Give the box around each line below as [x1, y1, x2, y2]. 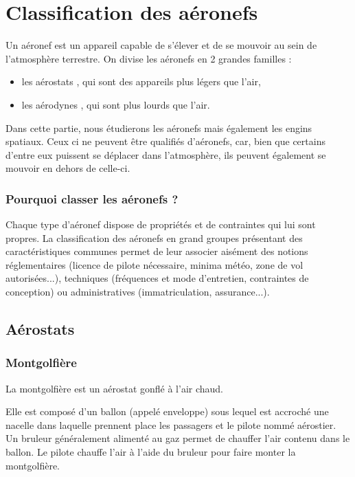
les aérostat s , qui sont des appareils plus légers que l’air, [21, 74, 261, 89]
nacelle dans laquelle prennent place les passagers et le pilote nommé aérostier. [5, 417, 336, 432]
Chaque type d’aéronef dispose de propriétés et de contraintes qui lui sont [5, 217, 316, 232]
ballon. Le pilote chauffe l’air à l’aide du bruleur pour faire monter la [5, 445, 296, 459]
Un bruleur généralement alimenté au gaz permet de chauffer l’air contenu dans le [5, 431, 350, 445]
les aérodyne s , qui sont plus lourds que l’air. [21, 97, 210, 111]
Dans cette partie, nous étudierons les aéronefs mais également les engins [5, 120, 312, 135]
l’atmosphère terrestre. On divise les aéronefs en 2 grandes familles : [5, 51, 292, 65]
